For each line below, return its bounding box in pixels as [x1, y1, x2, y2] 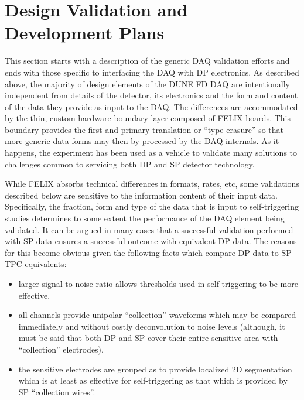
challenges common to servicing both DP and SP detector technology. [5, 158, 255, 170]
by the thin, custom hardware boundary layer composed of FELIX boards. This [5, 112, 291, 124]
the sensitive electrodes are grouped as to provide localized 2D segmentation [18, 363, 292, 375]
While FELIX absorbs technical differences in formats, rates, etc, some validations [5, 177, 299, 190]
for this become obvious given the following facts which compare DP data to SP [5, 246, 292, 258]
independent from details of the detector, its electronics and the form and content [5, 89, 298, 101]
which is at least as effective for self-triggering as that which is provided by [18, 374, 288, 387]
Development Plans [5, 20, 165, 45]
